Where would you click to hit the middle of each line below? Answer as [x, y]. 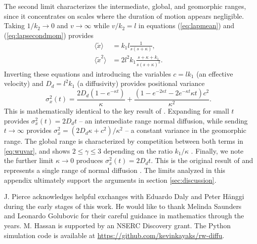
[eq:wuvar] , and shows [37, 150]
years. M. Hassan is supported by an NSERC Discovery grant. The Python [117, 225]
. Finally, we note [217, 150]
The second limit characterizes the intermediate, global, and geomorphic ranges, [125, 6]
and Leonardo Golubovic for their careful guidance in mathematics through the [124, 216]
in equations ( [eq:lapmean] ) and [187, 25]
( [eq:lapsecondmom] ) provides [49, 35]
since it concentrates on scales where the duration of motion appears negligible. [124, 16]
